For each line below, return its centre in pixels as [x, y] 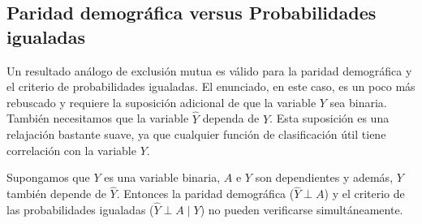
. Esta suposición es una [329, 118]
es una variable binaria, [162, 177]
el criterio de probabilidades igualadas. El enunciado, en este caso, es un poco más [211, 86]
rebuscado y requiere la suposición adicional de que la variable [161, 102]
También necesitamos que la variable [98, 118]
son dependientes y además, [324, 177]
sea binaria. [358, 102]
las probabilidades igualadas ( [80, 209]
